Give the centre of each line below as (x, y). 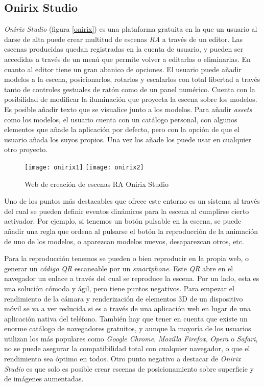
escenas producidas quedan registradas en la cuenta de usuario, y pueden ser (124, 49)
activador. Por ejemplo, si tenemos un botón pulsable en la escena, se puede (123, 221)
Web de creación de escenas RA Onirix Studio (97, 184)
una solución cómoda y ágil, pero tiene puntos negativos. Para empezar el (119, 288)
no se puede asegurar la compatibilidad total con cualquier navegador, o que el (127, 348)
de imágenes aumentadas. (44, 379)
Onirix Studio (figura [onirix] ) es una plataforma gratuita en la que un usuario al (131, 29)
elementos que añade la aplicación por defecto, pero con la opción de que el (122, 129)
